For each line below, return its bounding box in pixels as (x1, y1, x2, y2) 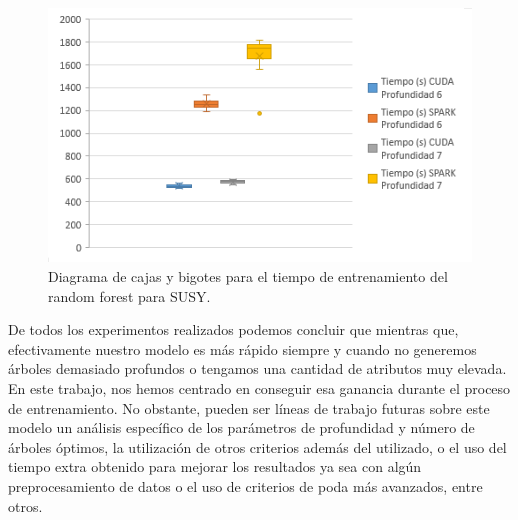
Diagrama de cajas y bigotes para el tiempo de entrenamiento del (48, 265, 448, 286)
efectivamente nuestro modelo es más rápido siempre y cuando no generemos (8, 338, 477, 359)
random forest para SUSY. (48, 285, 211, 306)
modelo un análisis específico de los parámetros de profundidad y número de (8, 417, 475, 438)
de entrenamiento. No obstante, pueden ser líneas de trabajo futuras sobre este (8, 397, 490, 418)
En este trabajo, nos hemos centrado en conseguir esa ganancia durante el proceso (8, 377, 511, 398)
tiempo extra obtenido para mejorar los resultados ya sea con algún (8, 456, 422, 477)
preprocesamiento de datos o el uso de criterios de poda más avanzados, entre (8, 475, 483, 496)
